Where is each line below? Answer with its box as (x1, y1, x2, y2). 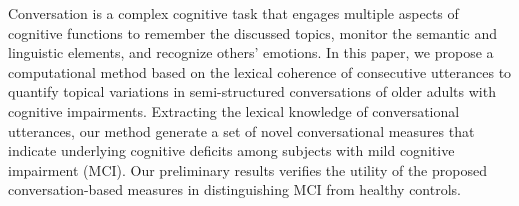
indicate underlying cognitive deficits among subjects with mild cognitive (8, 140, 455, 161)
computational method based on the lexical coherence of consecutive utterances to (8, 61, 512, 82)
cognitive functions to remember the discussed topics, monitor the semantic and (8, 22, 497, 43)
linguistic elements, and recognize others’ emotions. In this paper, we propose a (8, 42, 494, 63)
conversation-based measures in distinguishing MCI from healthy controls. (8, 179, 461, 200)
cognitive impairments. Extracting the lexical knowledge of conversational (8, 100, 460, 121)
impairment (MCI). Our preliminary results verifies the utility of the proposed (8, 159, 487, 180)
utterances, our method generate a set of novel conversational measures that (8, 120, 475, 141)
